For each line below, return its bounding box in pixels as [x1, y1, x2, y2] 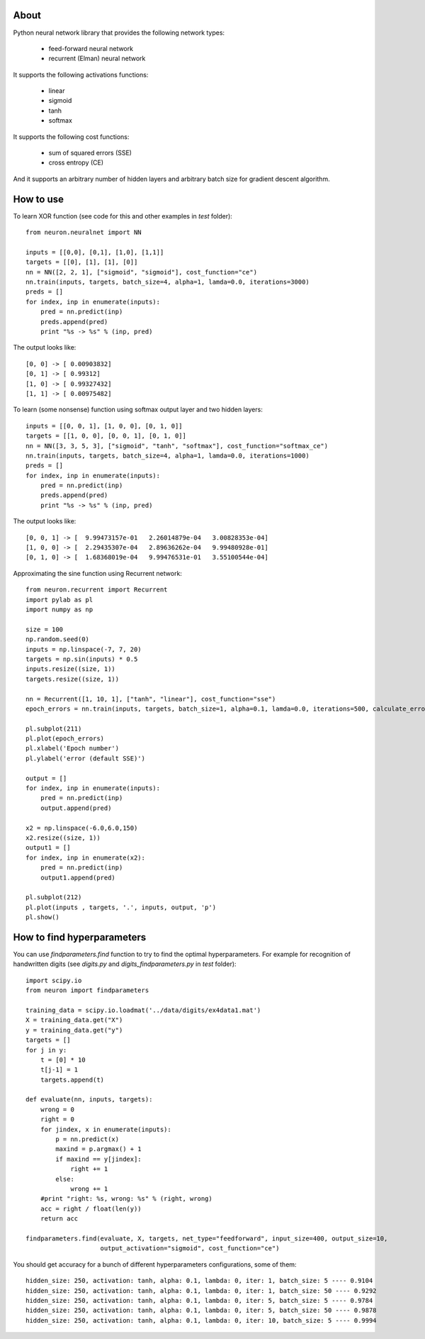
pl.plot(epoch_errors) [25, 735, 105, 743]
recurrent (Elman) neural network [48, 54, 146, 63]
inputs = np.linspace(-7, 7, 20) [25, 645, 142, 653]
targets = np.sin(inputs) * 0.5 [25, 655, 138, 663]
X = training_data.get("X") [25, 1016, 123, 1024]
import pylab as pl [25, 596, 93, 604]
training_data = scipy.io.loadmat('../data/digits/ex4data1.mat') [25, 1006, 261, 1014]
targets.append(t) [40, 1075, 105, 1084]
